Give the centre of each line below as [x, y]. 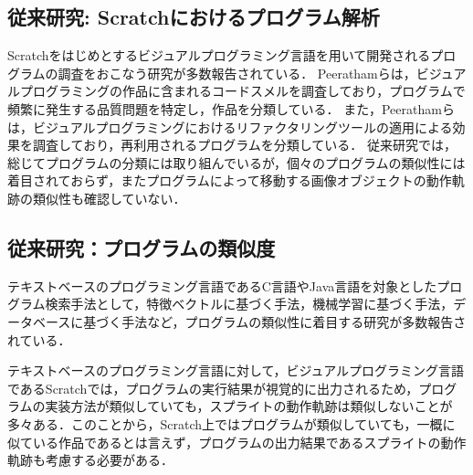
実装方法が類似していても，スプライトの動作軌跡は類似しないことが [249, 406]
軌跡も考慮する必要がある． [90, 460]
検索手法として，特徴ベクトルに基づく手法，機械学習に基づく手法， [249, 304]
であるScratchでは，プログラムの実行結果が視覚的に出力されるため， [213, 388]
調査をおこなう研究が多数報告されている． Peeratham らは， [237, 73]
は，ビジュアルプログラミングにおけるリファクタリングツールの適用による [230, 127]
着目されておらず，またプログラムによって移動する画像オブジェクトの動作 [230, 180]
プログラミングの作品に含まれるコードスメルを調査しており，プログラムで [242, 91]
